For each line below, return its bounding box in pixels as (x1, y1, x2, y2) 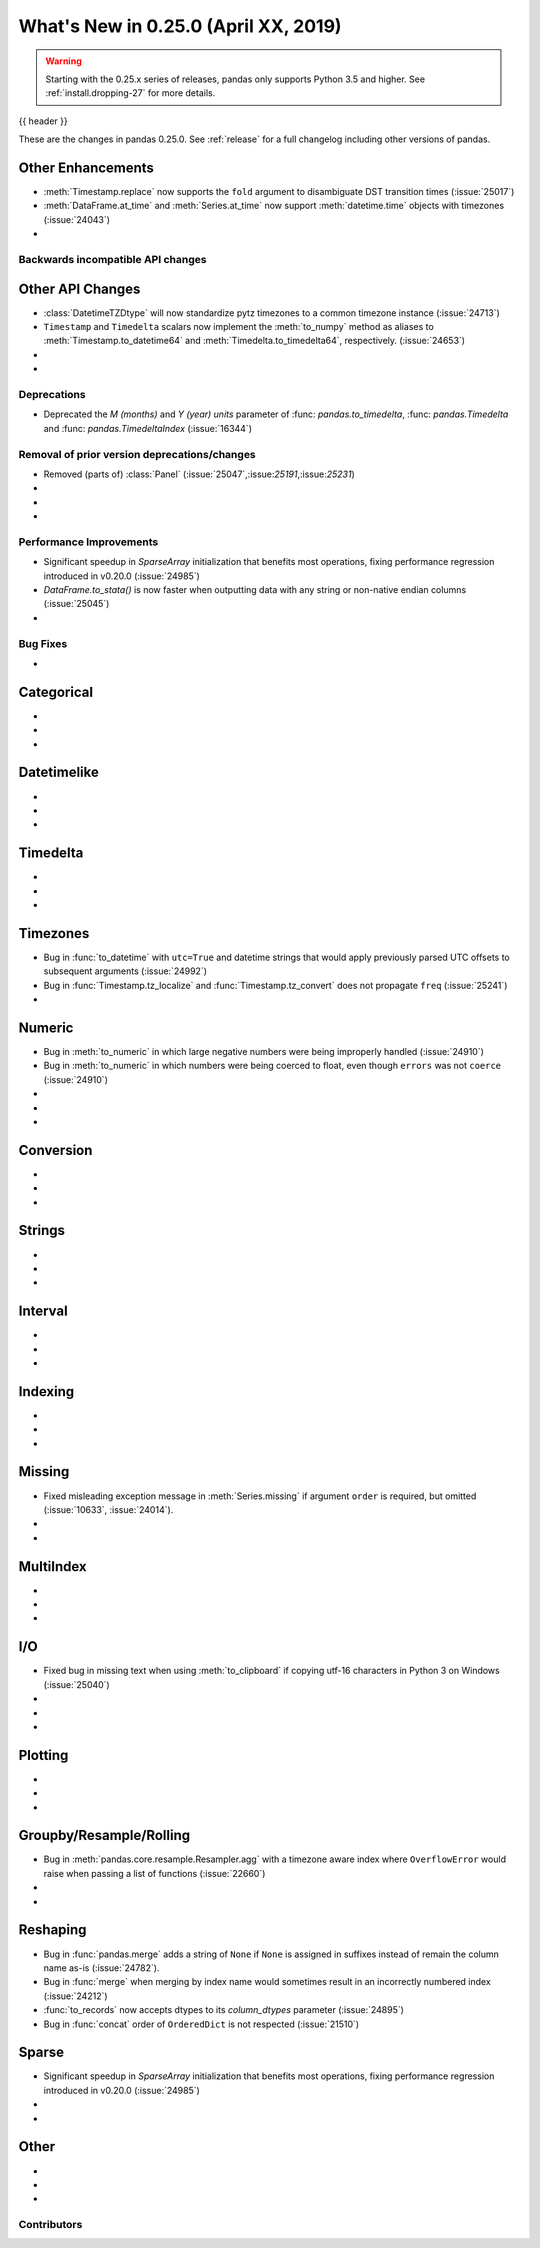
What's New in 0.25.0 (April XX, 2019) (18, 15, 342, 37)
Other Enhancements (18, 159, 155, 176)
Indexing (18, 1383, 75, 1400)
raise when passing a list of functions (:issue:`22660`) (43, 1867, 266, 1879)
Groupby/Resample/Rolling (18, 1827, 191, 1844)
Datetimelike (18, 764, 100, 781)
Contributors (18, 2218, 83, 2232)
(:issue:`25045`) (43, 598, 110, 610)
